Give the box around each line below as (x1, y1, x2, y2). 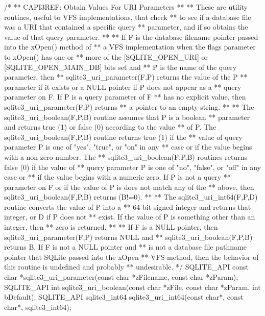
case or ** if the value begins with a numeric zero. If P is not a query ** (4, 172, 231, 182)
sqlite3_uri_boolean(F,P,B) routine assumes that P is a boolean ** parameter (4, 111, 250, 122)
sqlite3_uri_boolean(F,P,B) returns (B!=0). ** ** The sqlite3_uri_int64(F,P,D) (4, 191, 258, 202)
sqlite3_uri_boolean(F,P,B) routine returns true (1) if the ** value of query (4, 131, 243, 142)
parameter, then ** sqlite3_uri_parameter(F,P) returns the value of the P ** (4, 71, 248, 82)
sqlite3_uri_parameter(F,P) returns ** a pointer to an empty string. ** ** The (4, 101, 254, 112)
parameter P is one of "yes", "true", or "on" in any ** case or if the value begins (4, 141, 252, 152)
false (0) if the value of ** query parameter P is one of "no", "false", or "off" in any (4, 161, 261, 172)
